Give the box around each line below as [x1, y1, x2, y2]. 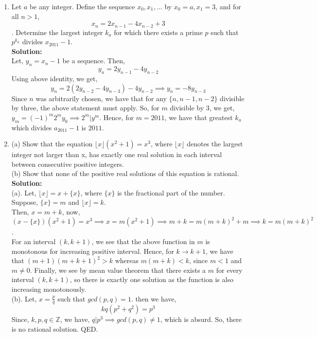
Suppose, [11, 197, 38, 207]
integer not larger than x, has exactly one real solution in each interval [11, 149, 222, 160]
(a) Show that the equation [11, 139, 93, 149]
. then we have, [131, 293, 176, 303]
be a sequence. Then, [62, 55, 125, 66]
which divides [11, 122, 52, 132]
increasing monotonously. [11, 284, 87, 294]
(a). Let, [11, 187, 36, 197]
